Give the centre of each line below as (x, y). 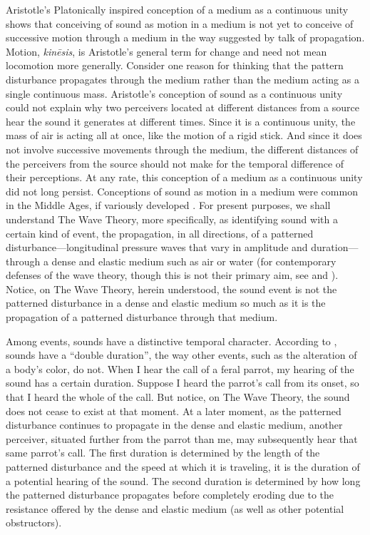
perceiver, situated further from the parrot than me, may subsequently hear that (182, 438)
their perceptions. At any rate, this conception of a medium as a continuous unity (184, 177)
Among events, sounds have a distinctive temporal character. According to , (171, 341)
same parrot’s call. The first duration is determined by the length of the (163, 453)
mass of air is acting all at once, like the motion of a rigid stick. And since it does (184, 135)
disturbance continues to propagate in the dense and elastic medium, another (174, 425)
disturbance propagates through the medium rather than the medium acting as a (183, 79)
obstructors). (34, 523)
